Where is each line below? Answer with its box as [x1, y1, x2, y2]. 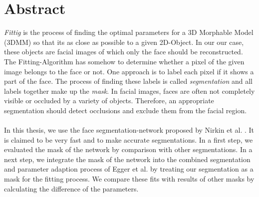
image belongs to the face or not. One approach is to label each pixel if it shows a [4, 66, 254, 76]
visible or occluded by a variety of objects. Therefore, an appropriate [4, 95, 214, 106]
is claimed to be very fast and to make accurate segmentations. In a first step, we [4, 134, 253, 145]
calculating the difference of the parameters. [4, 183, 139, 194]
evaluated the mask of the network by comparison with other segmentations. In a [4, 144, 253, 155]
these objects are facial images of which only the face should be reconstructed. [4, 46, 243, 57]
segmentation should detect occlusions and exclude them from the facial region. [4, 105, 247, 115]
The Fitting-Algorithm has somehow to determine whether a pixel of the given [4, 56, 245, 66]
